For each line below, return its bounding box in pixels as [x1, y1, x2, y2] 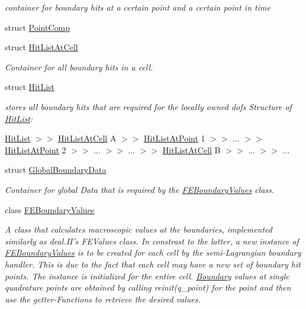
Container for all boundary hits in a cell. [5, 60, 153, 73]
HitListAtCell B [162, 143, 221, 156]
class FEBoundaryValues [5, 203, 95, 215]
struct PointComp [5, 21, 70, 33]
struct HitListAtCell [5, 41, 78, 53]
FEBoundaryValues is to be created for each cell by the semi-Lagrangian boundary [5, 246, 301, 259]
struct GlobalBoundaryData [5, 163, 107, 176]
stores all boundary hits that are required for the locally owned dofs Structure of [5, 100, 292, 112]
